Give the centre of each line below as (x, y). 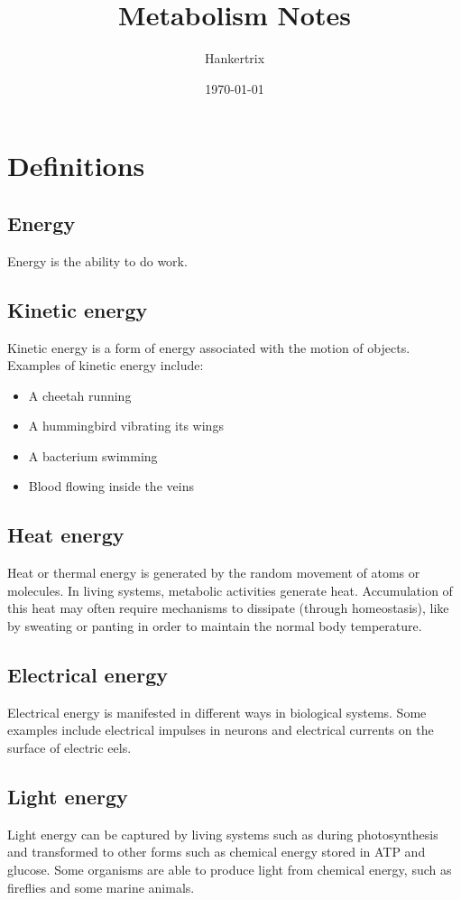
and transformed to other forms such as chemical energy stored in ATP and (217, 852)
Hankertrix (235, 58)
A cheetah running (80, 395)
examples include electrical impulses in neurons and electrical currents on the (221, 730)
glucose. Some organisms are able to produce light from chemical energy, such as (230, 870)
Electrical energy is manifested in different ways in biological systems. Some (217, 712)
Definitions (76, 166)
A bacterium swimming (93, 455)
